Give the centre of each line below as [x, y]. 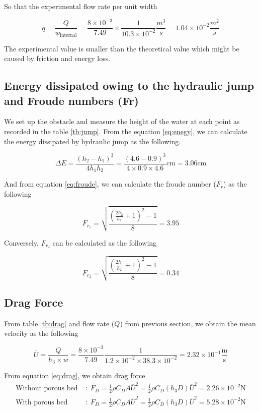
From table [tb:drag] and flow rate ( [59, 323]
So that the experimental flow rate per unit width [81, 6]
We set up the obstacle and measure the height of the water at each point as [122, 121]
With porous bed [42, 402]
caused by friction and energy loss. [57, 58]
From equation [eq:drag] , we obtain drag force [75, 375]
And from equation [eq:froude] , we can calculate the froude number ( [110, 184]
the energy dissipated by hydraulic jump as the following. [93, 141]
